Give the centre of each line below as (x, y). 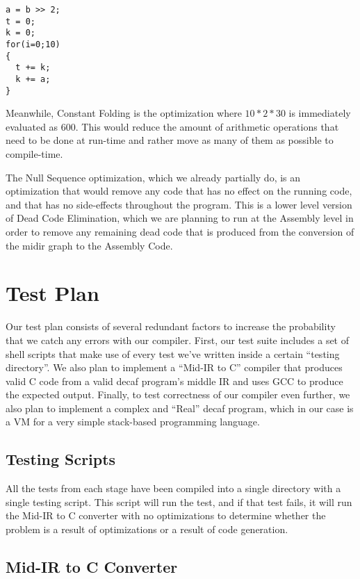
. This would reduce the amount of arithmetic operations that (207, 126)
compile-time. (34, 154)
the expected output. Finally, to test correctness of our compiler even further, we (178, 394)
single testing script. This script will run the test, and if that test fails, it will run (179, 501)
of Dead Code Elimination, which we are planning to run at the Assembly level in (180, 218)
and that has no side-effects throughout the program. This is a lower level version (179, 204)
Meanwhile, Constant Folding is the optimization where (124, 113)
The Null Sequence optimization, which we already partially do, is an (153, 177)
